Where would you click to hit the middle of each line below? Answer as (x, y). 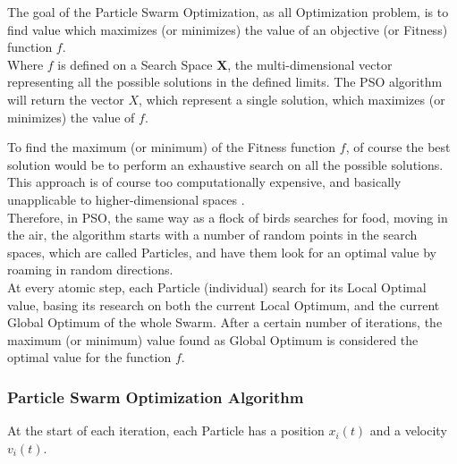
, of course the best (398, 147)
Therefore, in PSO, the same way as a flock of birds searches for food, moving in (228, 217)
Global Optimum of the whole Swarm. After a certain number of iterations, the (225, 322)
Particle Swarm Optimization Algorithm (156, 397)
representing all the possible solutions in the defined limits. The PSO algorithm (225, 82)
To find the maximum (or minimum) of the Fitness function (172, 147)
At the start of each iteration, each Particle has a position (166, 430)
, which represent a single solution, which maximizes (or (292, 99)
